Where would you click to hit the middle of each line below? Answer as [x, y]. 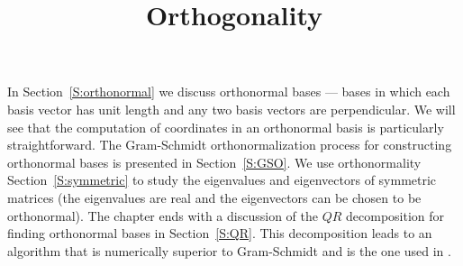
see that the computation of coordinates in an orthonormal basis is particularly [226, 127]
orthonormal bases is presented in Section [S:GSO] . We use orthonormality [214, 162]
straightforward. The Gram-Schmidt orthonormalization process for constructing [230, 145]
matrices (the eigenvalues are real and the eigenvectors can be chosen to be [214, 197]
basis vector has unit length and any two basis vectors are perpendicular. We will [231, 109]
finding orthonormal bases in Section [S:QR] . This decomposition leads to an [220, 233]
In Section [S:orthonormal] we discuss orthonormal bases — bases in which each [229, 92]
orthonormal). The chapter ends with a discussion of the [163, 215]
